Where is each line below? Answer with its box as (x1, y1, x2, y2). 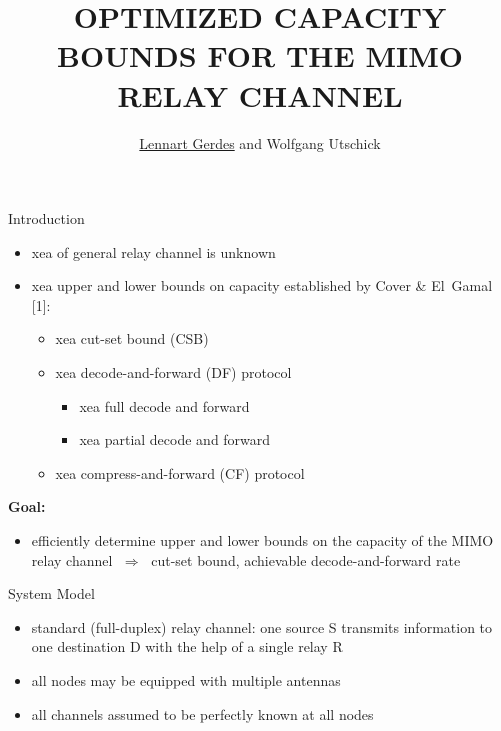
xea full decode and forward (79, 395, 250, 416)
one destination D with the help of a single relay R (31, 636, 343, 657)
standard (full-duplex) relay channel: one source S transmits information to (31, 616, 493, 637)
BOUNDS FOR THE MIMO (57, 35, 463, 76)
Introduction (8, 208, 85, 229)
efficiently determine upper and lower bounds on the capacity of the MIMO (31, 530, 494, 551)
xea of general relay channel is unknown (31, 241, 276, 262)
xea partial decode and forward (79, 429, 271, 450)
